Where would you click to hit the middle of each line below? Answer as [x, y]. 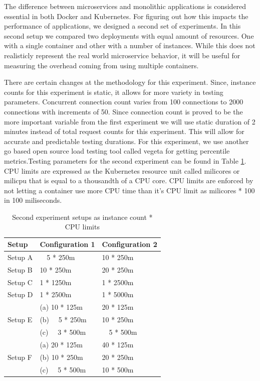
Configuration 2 [129, 244]
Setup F [20, 357]
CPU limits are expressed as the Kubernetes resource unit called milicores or [122, 170]
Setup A [20, 257]
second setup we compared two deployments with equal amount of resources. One [129, 35]
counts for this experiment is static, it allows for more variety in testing [114, 92]
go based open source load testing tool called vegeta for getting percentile [117, 151]
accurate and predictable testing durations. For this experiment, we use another [126, 141]
